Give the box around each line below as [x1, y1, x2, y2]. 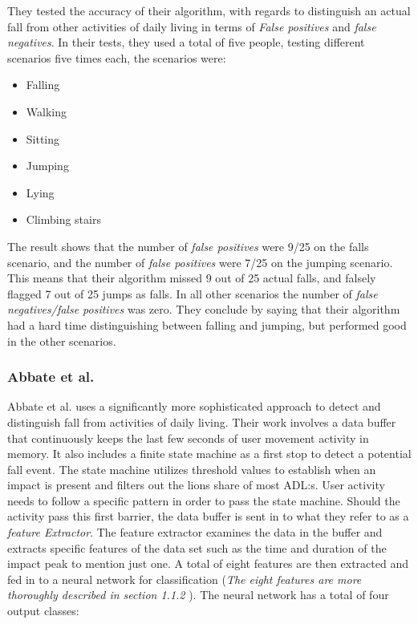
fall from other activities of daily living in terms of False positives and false [7, 18, 376, 34]
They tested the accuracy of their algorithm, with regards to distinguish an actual [7, 2, 411, 18]
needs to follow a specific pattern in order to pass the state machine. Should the [7, 492, 400, 509]
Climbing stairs [26, 211, 101, 228]
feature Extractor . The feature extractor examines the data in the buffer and [7, 524, 383, 541]
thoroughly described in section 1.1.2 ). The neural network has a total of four [7, 586, 389, 603]
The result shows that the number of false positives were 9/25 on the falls [7, 237, 369, 254]
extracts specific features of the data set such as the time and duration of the [7, 539, 387, 556]
